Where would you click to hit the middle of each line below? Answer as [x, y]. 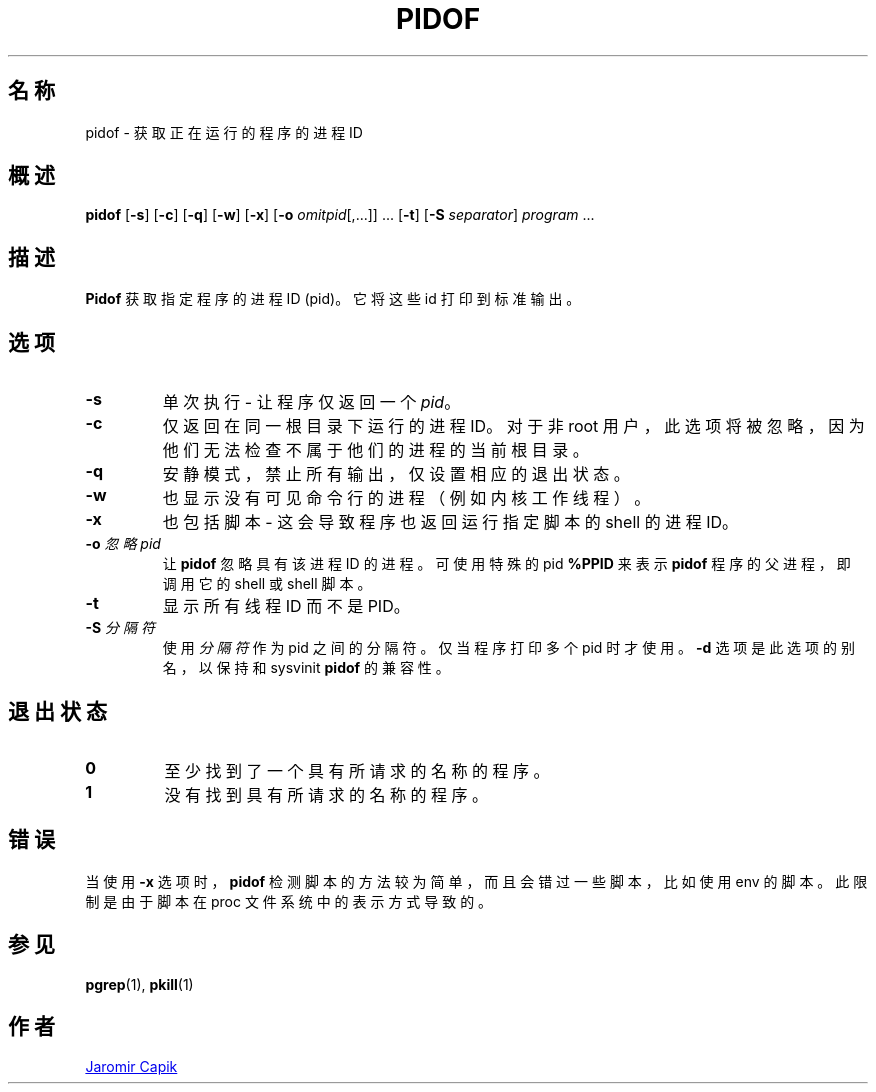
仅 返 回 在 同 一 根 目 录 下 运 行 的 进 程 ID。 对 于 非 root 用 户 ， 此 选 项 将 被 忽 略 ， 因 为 [513, 426]
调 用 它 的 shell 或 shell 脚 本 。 [267, 584]
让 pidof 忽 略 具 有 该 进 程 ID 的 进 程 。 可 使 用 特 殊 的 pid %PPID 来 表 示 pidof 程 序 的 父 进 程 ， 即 [506, 564]
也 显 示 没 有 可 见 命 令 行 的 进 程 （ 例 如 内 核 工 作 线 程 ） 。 [406, 498]
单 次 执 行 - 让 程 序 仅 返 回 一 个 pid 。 [311, 402]
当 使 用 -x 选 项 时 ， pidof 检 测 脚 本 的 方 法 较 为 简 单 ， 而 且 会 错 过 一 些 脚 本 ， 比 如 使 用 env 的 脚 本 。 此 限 [476, 881]
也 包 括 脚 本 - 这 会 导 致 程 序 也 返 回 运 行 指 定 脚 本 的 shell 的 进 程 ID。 [450, 522]
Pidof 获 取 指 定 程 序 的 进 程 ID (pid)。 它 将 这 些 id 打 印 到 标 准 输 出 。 [333, 299]
